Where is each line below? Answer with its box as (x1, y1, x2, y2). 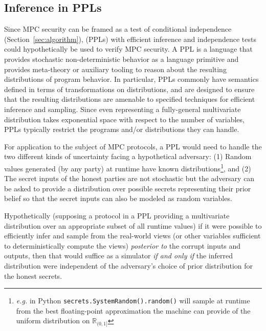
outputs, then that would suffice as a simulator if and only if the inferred (4, 250, 233, 261)
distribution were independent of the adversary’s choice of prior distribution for (4, 260, 253, 271)
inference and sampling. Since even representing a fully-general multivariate (4, 103, 241, 114)
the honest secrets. (4, 270, 62, 281)
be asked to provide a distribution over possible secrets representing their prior (4, 183, 251, 193)
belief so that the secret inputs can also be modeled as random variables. (4, 193, 232, 204)
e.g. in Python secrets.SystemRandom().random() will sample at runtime (16, 295, 250, 306)
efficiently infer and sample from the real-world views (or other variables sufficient (4, 230, 261, 241)
